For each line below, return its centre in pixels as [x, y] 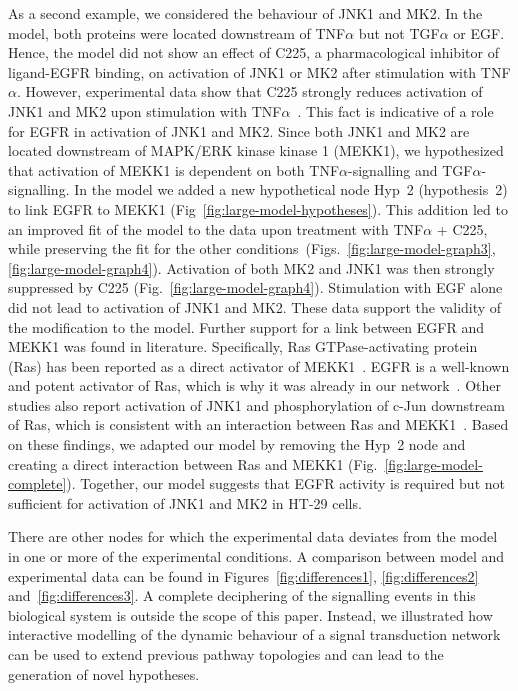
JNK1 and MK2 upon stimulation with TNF [145, 110]
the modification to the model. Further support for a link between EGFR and [246, 326]
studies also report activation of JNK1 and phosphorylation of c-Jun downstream [256, 404]
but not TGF [399, 32]
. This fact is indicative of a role [395, 110]
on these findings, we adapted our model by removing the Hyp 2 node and [237, 444]
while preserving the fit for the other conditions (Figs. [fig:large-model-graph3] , [252, 248]
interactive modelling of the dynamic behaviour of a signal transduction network [254, 634]
